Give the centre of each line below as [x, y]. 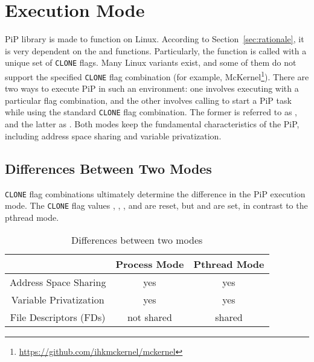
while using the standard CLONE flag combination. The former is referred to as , [151, 112]
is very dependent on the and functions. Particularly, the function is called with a [156, 50]
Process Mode [150, 264]
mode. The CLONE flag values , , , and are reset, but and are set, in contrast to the [156, 205]
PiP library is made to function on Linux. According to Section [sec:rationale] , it [155, 39]
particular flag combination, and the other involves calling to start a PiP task [148, 100]
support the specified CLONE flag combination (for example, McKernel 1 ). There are [157, 75]
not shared [149, 317]
